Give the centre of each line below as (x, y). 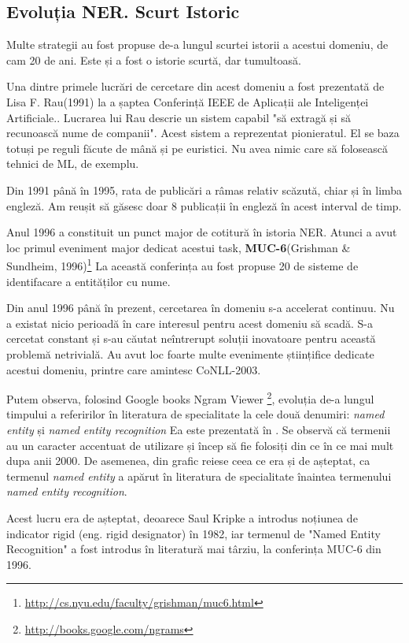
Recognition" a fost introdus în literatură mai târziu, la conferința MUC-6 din (194, 549)
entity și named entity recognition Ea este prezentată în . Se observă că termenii (199, 429)
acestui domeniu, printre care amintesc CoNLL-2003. (134, 369)
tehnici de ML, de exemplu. (73, 164)
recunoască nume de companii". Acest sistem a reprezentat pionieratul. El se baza (203, 133)
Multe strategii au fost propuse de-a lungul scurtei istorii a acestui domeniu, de (197, 45)
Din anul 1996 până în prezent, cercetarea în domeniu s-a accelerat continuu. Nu (201, 308)
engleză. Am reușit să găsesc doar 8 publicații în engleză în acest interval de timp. (204, 205)
